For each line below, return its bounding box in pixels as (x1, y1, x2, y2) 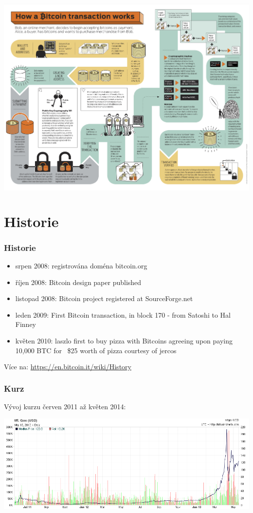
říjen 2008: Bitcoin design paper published (15, 277, 142, 287)
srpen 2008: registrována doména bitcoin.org (15, 260, 147, 270)
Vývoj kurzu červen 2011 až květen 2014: (4, 401, 126, 411)
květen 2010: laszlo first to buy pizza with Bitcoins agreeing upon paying (15, 335, 233, 345)
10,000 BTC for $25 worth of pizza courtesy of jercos (15, 345, 177, 355)
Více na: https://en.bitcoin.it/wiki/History (4, 361, 131, 372)
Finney (15, 319, 36, 329)
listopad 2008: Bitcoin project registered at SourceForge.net (15, 293, 193, 304)
